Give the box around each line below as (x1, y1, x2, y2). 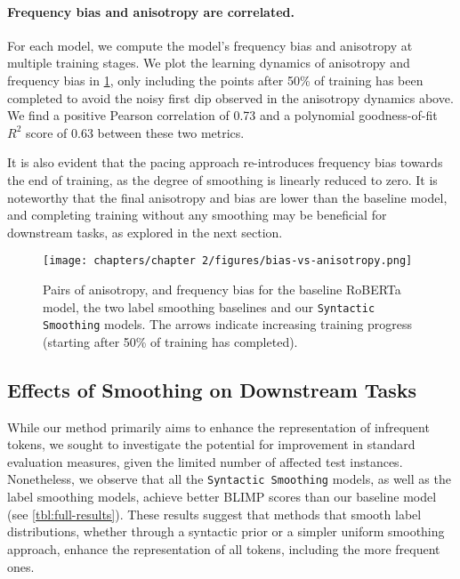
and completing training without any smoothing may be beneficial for (7, 205, 387, 224)
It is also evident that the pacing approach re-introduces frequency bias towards (7, 153, 443, 172)
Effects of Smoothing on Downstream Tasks (7, 375, 417, 403)
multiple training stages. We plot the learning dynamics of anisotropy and (7, 53, 410, 72)
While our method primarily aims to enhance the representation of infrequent (7, 417, 430, 436)
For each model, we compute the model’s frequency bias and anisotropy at (7, 36, 413, 54)
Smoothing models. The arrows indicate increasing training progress (43, 315, 413, 334)
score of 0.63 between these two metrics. (25, 123, 245, 141)
